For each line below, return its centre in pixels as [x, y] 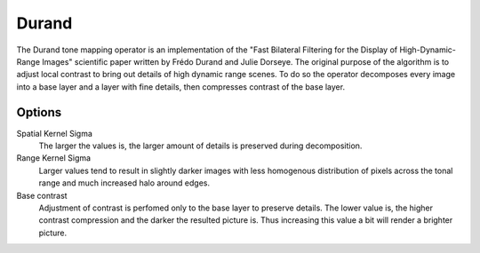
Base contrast [42, 195]
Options [39, 112]
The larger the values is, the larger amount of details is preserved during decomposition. [200, 146]
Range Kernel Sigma [54, 158]
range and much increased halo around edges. [124, 183]
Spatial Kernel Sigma [55, 133]
